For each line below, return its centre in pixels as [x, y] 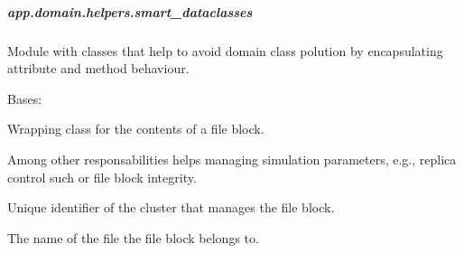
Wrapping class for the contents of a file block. [136, 129]
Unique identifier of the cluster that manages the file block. [171, 207]
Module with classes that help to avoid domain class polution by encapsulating [225, 50]
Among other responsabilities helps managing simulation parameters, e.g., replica [232, 159]
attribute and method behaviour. [98, 68]
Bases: [25, 98]
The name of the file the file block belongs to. [133, 237]
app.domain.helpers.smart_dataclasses [130, 11]
